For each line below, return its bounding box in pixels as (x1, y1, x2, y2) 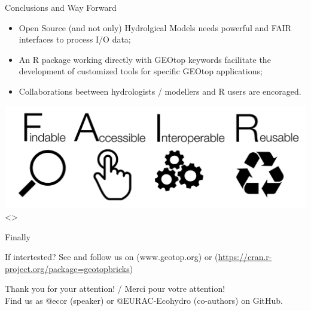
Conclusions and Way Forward (5, 1, 117, 13)
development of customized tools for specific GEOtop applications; (19, 65, 263, 77)
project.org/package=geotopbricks (5, 262, 130, 274)
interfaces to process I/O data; (19, 33, 131, 46)
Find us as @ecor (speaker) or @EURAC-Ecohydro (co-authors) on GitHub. (5, 294, 283, 306)
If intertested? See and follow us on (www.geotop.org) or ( (5, 250, 218, 263)
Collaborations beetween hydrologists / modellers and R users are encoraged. (19, 84, 301, 97)
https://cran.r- (218, 250, 272, 263)
